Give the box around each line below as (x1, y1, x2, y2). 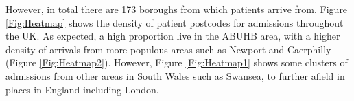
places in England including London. (5, 82, 159, 96)
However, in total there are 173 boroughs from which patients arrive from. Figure (5, 2, 348, 16)
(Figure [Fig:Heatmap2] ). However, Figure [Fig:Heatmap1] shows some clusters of (5, 55, 348, 70)
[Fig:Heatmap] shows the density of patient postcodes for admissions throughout (5, 15, 344, 29)
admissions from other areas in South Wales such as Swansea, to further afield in (5, 68, 345, 83)
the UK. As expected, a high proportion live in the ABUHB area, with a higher (5, 29, 340, 43)
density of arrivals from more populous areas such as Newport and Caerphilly (5, 42, 331, 56)
